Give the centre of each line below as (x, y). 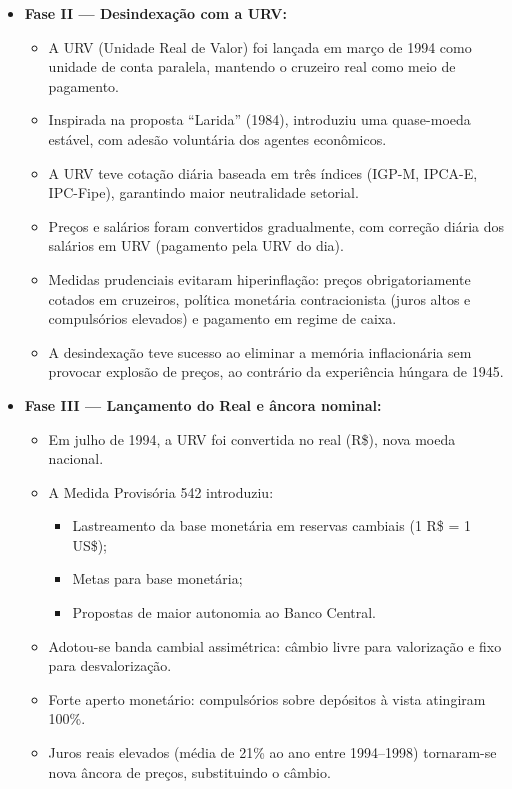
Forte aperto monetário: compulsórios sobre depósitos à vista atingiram (267, 698)
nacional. (76, 458)
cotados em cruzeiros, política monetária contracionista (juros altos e (259, 298)
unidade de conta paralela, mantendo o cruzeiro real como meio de (252, 66)
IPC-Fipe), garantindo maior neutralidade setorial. (203, 192)
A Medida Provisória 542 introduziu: (161, 491)
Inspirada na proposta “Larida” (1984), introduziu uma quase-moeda (259, 119)
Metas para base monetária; (157, 578)
